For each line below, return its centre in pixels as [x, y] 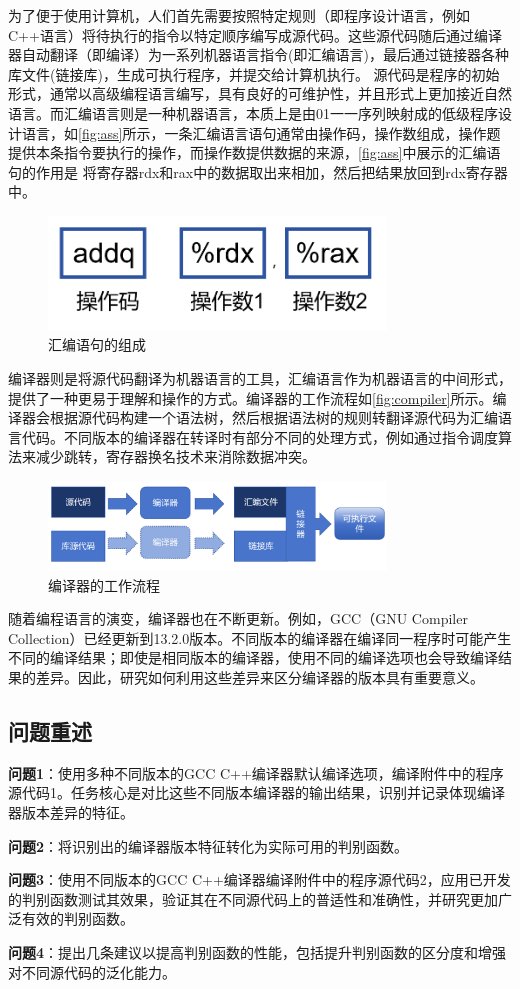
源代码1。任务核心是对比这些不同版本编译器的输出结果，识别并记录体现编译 [256, 792]
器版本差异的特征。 [71, 811]
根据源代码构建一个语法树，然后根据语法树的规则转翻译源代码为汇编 [273, 417]
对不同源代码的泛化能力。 [92, 971]
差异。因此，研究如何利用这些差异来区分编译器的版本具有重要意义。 [259, 676]
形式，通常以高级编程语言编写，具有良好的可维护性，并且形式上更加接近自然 [260, 93]
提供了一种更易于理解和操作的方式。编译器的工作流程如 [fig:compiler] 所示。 [250, 397]
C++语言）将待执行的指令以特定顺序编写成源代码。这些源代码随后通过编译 [255, 34]
